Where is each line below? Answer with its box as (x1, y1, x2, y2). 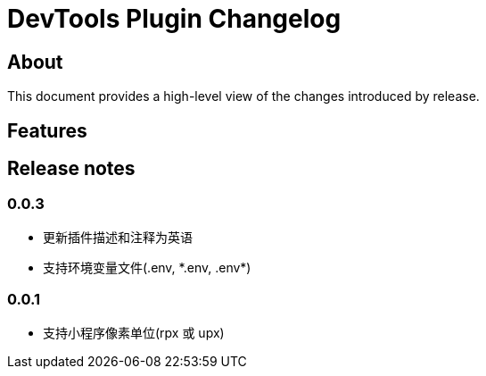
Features (7, 119, 87, 142)
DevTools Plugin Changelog (7, 4, 342, 34)
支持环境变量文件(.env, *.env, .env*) (43, 259, 251, 275)
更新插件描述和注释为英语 (43, 229, 193, 245)
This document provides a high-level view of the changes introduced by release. (7, 88, 480, 104)
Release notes (7, 157, 136, 180)
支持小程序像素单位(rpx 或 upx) (43, 324, 225, 340)
